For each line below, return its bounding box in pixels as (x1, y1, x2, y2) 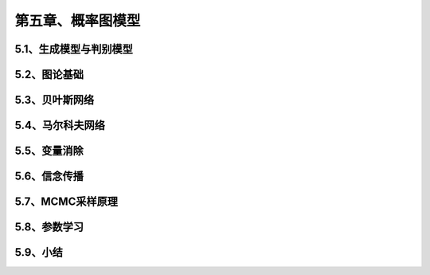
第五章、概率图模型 (14, 12, 141, 29)
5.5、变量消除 (14, 144, 84, 158)
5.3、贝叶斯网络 (14, 93, 95, 107)
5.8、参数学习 (14, 220, 84, 234)
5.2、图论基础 (14, 68, 84, 81)
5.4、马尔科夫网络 (14, 119, 105, 132)
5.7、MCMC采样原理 (14, 195, 119, 209)
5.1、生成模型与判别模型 (14, 42, 133, 56)
